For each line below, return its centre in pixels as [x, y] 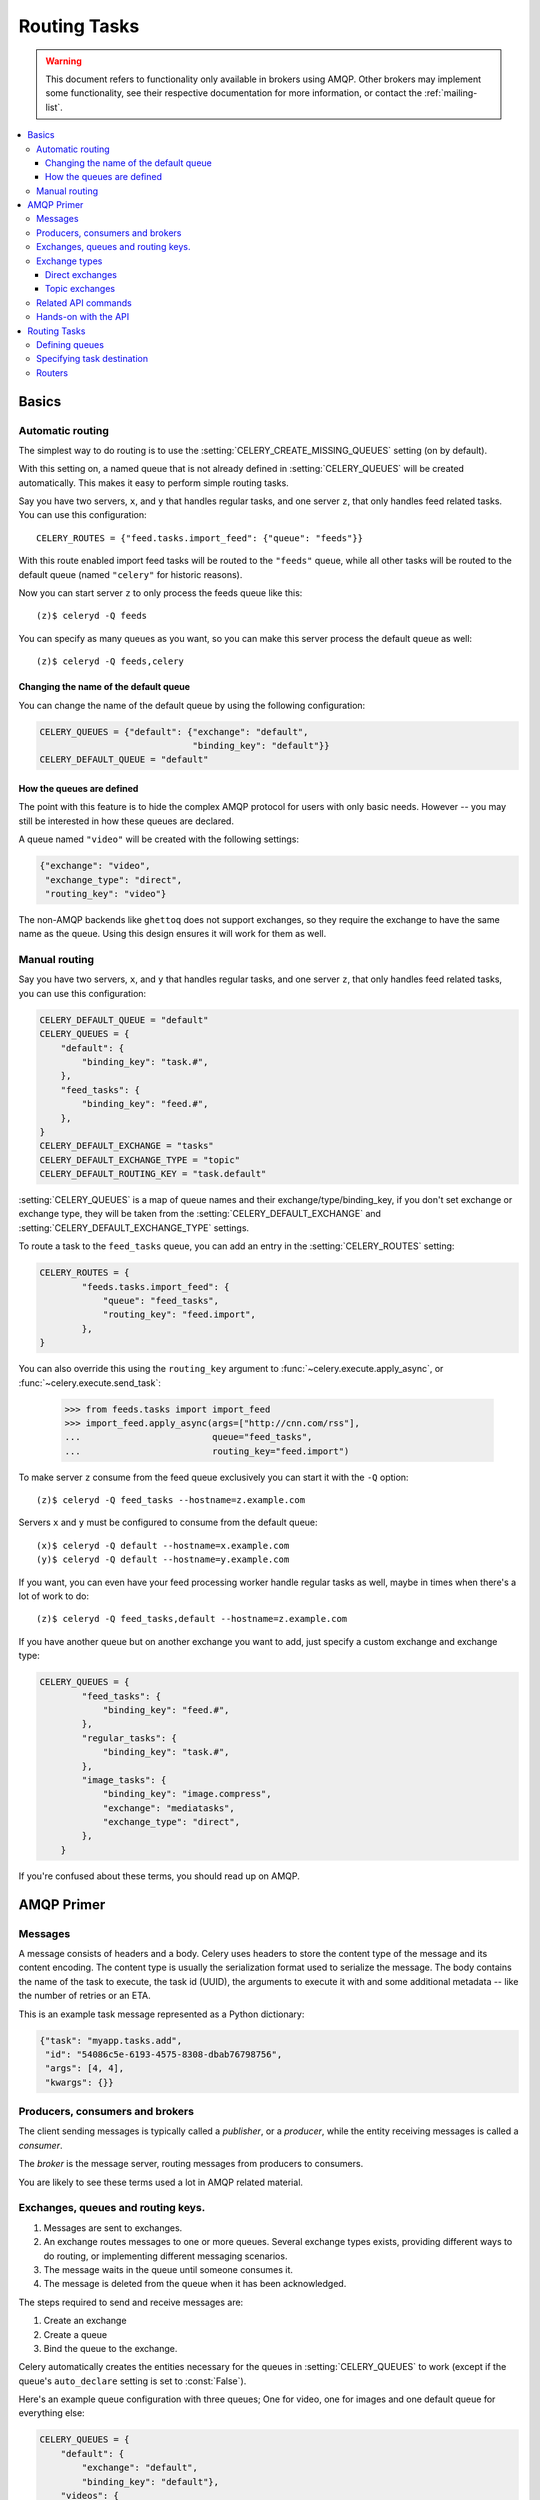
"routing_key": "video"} [106, 893]
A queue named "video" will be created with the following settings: [159, 839]
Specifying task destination [92, 359]
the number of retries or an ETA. [84, 1996]
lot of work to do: [54, 1596]
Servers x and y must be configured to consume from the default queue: [168, 1522]
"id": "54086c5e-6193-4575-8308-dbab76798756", [164, 2054]
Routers [52, 372]
